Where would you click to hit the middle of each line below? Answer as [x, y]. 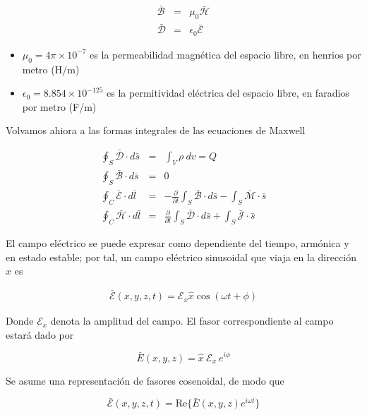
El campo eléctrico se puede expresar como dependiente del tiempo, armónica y [178, 243]
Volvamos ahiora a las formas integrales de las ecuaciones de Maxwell [156, 130]
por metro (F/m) [59, 106]
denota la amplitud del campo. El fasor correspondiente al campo [192, 321]
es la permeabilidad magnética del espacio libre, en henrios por [225, 54]
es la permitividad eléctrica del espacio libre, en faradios [228, 93]
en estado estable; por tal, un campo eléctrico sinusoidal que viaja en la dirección [181, 257]
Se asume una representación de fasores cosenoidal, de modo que [145, 380]
